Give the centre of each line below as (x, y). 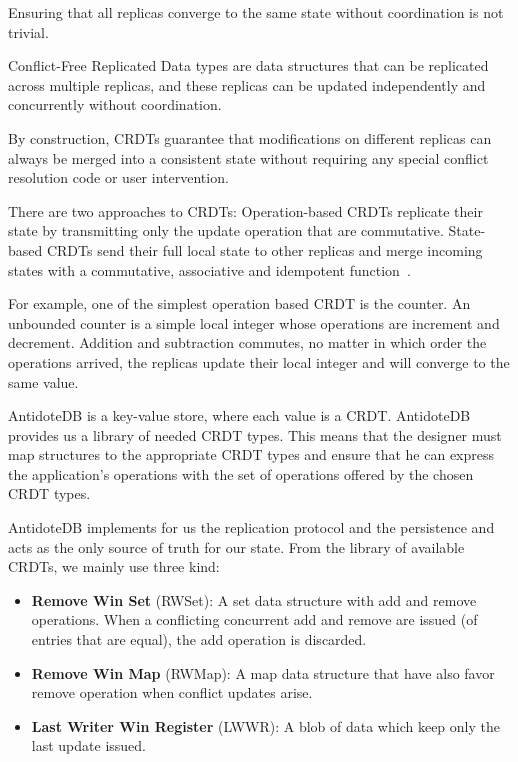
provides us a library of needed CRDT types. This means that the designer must (255, 434)
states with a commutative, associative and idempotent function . (209, 269)
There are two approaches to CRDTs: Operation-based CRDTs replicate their (245, 210)
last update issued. (88, 745)
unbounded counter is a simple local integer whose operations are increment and (254, 322)
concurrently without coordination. (115, 104)
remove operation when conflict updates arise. (172, 692)
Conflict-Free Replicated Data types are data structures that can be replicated (248, 65)
